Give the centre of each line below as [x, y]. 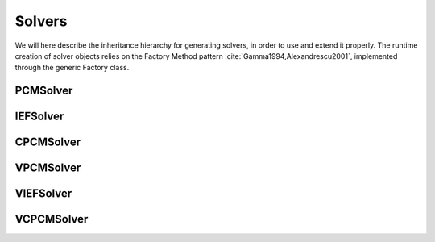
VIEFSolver [43, 194]
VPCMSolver [48, 168]
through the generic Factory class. [72, 68]
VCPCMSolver [52, 219]
